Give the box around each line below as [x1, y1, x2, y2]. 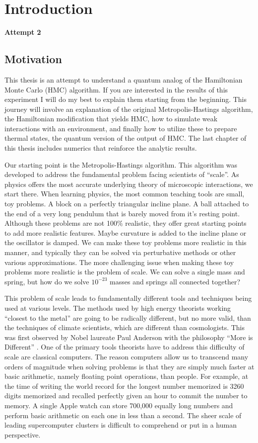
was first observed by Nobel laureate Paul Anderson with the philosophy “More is [4, 332, 253, 342]
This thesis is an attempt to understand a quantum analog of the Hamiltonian [4, 74, 243, 85]
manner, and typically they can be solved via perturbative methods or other [4, 247, 236, 258]
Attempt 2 [4, 27, 41, 37]
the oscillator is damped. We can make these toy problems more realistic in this [4, 237, 247, 248]
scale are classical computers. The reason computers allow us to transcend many [4, 351, 249, 361]
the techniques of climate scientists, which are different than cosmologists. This [4, 322, 245, 333]
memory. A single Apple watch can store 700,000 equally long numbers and [4, 400, 233, 410]
